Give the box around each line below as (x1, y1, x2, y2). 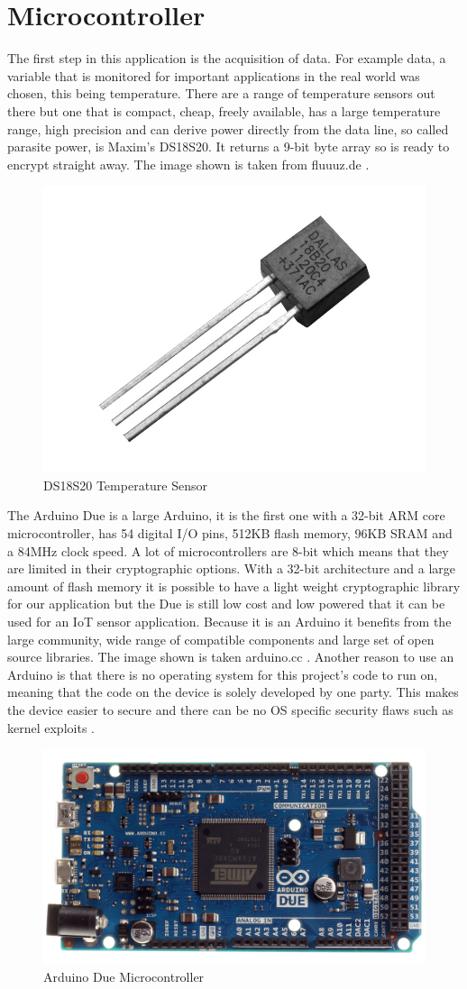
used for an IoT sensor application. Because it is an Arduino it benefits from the (7, 612, 452, 631)
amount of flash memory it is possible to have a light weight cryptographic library (7, 576, 461, 595)
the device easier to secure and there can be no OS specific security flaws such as (7, 701, 453, 719)
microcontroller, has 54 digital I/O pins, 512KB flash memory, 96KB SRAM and (7, 524, 453, 543)
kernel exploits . (7, 718, 95, 737)
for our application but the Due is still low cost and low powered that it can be (7, 594, 445, 613)
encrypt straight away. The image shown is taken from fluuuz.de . (7, 154, 370, 173)
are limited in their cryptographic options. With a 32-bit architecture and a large (7, 559, 455, 578)
